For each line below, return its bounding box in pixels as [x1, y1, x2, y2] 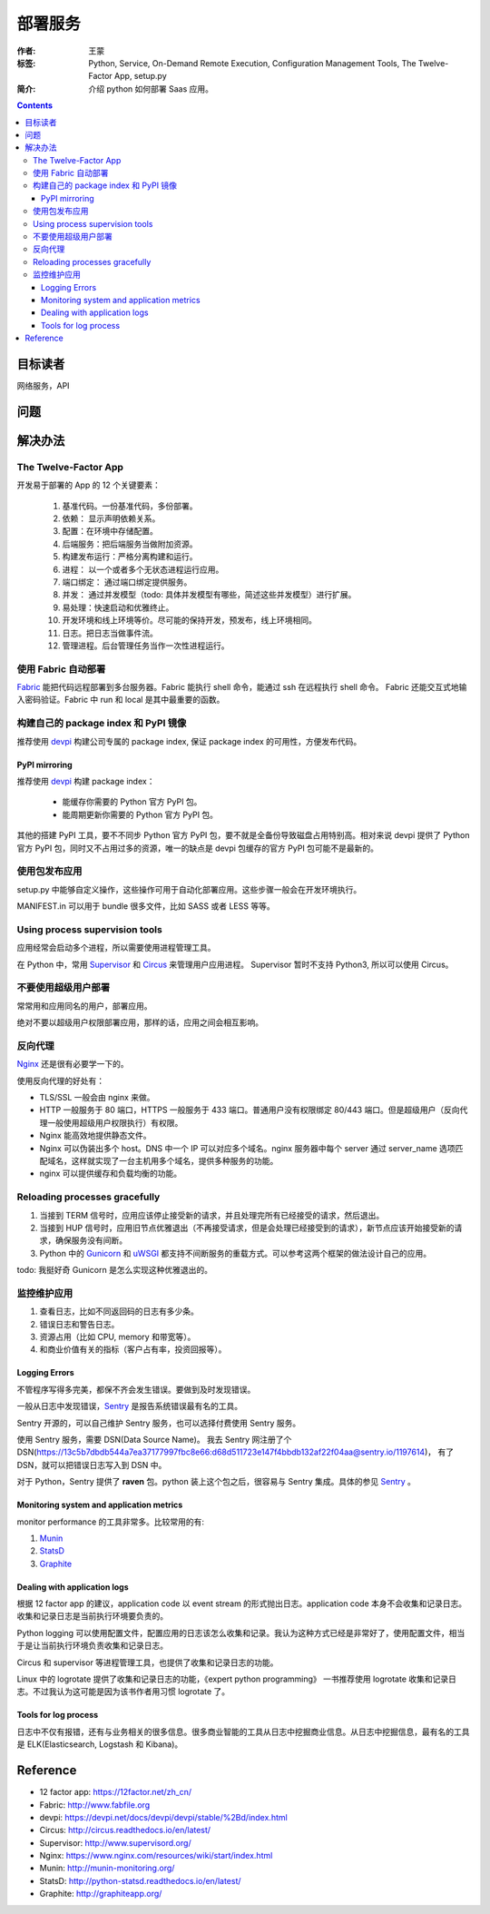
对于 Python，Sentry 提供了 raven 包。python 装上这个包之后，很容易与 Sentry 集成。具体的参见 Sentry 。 [16, 1476, 416, 1487]
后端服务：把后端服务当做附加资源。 [62, 538, 198, 549]
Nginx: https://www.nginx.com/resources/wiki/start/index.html [39, 1850, 273, 1861]
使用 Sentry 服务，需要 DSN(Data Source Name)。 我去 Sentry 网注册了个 [16, 1434, 292, 1445]
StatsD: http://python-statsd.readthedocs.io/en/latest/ [39, 1875, 241, 1886]
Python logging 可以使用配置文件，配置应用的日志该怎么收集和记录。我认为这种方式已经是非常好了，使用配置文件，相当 [16, 1627, 465, 1638]
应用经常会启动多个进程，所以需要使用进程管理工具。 [16, 942, 216, 953]
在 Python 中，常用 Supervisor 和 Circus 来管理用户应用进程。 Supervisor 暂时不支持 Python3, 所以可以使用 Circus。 [16, 959, 454, 970]
